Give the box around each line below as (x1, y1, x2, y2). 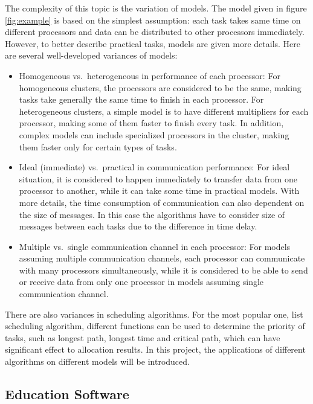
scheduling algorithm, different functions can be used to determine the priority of (5, 319, 305, 332)
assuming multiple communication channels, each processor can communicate (19, 252, 305, 265)
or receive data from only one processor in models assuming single (19, 275, 264, 288)
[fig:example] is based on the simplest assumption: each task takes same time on (5, 13, 301, 26)
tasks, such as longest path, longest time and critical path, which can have (5, 331, 280, 344)
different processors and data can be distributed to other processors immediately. (5, 25, 305, 38)
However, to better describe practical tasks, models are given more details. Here (5, 37, 301, 50)
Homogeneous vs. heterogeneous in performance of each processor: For (19, 69, 280, 82)
